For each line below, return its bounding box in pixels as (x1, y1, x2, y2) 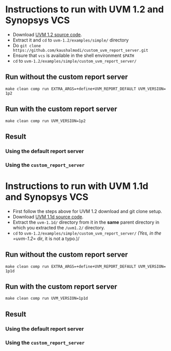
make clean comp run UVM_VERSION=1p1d (5, 296, 88, 301)
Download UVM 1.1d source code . (12, 213, 83, 220)
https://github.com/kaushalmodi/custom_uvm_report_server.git (12, 48, 148, 53)
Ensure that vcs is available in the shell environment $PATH (12, 52, 135, 59)
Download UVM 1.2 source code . (12, 31, 82, 37)
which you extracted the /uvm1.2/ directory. (12, 224, 105, 230)
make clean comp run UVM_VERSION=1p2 (5, 118, 86, 124)
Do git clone (12, 42, 41, 48)
